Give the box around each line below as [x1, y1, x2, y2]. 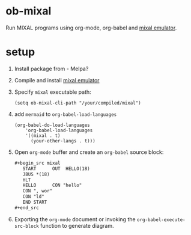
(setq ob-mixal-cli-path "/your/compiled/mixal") [14, 100, 142, 106]
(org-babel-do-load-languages [14, 122, 91, 128]
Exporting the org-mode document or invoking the [14, 215, 136, 223]
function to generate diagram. [40, 222, 114, 229]
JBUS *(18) [22, 171, 50, 177]
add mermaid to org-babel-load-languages [14, 110, 117, 118]
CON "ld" [22, 194, 44, 200]
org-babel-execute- [136, 216, 186, 223]
